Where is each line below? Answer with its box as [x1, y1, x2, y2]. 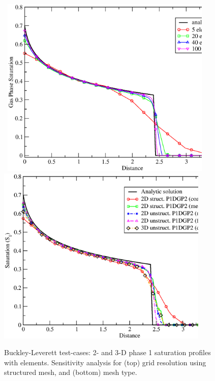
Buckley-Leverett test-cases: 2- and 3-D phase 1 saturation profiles [4, 347, 211, 358]
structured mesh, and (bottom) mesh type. [4, 367, 137, 377]
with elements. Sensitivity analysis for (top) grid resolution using [4, 357, 206, 367]
